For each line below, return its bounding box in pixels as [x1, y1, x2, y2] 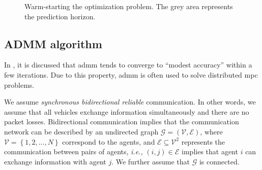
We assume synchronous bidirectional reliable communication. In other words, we [4, 96, 256, 107]
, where [200, 126, 223, 137]
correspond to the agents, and [62, 136, 155, 147]
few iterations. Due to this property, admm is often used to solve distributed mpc [4, 69, 258, 80]
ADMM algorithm [4, 36, 102, 51]
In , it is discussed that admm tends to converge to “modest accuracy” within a [4, 59, 252, 70]
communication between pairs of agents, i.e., [4, 146, 143, 157]
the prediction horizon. [24, 11, 96, 21]
